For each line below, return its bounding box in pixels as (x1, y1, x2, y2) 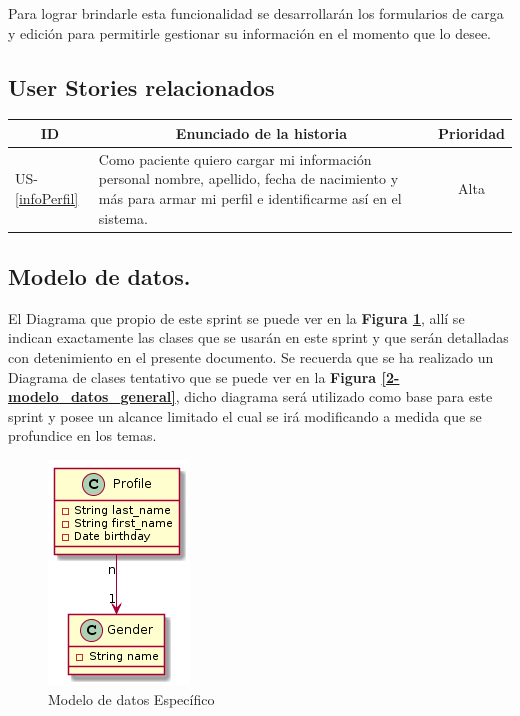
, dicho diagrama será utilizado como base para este (175, 386, 493, 407)
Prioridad (438, 122, 505, 143)
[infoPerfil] (15, 187, 79, 208)
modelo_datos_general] (8, 386, 176, 407)
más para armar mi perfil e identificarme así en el (98, 187, 402, 208)
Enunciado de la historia (175, 122, 347, 143)
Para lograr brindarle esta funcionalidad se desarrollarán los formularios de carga (8, 3, 504, 23)
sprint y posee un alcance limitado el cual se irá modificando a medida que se (8, 405, 482, 426)
